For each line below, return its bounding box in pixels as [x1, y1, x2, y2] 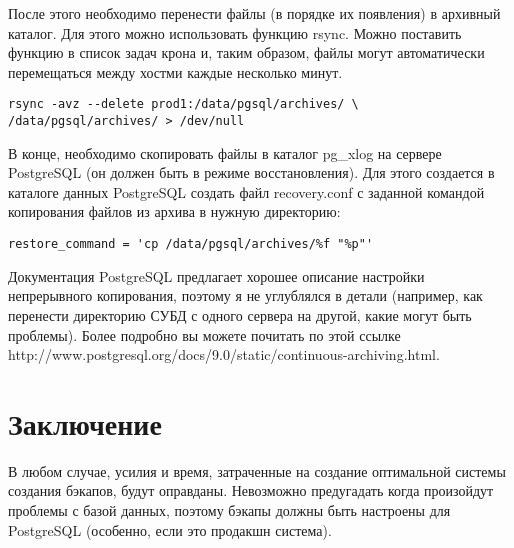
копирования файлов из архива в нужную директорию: [8, 201, 341, 222]
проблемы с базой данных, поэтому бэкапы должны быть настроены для [8, 500, 451, 520]
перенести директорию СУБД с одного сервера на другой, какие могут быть [8, 304, 472, 325]
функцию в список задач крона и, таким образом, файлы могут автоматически [8, 42, 485, 63]
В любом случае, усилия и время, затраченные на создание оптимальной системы [8, 460, 506, 481]
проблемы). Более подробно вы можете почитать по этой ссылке [8, 324, 401, 345]
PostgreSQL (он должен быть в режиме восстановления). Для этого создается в [8, 162, 495, 183]
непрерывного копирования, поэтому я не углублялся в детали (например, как [8, 285, 483, 306]
